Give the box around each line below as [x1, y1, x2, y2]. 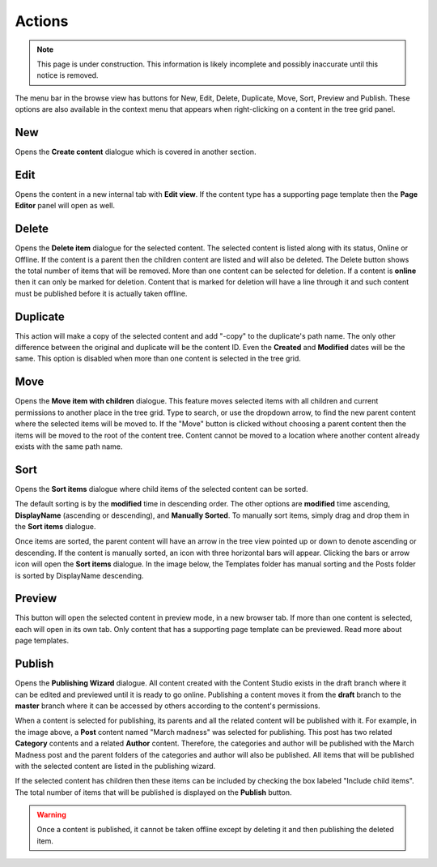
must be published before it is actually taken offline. [15, 288, 188, 298]
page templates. [15, 636, 69, 646]
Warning [36, 810, 66, 820]
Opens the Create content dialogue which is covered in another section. [15, 147, 257, 157]
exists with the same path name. [15, 442, 123, 451]
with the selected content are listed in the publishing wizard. [15, 761, 216, 771]
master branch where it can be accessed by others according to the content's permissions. [15, 701, 320, 711]
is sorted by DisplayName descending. [15, 570, 144, 580]
